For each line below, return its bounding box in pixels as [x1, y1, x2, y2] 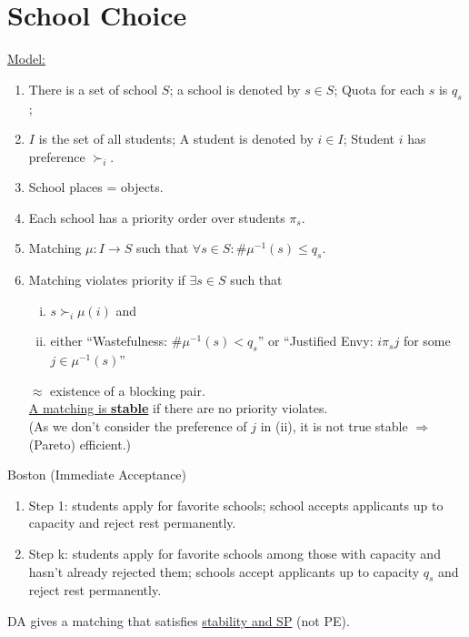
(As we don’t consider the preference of [28, 417, 247, 436]
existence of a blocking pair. [50, 380, 205, 399]
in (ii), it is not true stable [260, 417, 408, 436]
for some [403, 331, 451, 350]
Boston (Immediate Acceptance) [7, 465, 187, 484]
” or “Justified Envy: [257, 331, 374, 350]
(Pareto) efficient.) [28, 434, 132, 453]
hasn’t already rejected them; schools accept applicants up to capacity [28, 561, 420, 581]
